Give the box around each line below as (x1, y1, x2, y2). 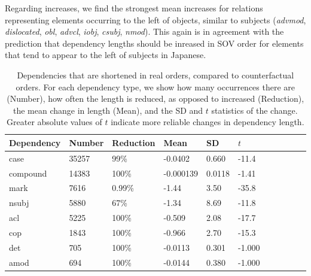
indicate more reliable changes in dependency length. (111, 116, 304, 128)
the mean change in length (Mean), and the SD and (13, 104, 203, 116)
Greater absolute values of (7, 116, 102, 128)
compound (9, 166, 47, 179)
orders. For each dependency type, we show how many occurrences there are (16, 80, 295, 93)
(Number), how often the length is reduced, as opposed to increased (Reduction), (7, 92, 304, 105)
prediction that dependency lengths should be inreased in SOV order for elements (5, 37, 304, 49)
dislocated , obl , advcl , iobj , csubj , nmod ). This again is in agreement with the (5, 25, 284, 38)
